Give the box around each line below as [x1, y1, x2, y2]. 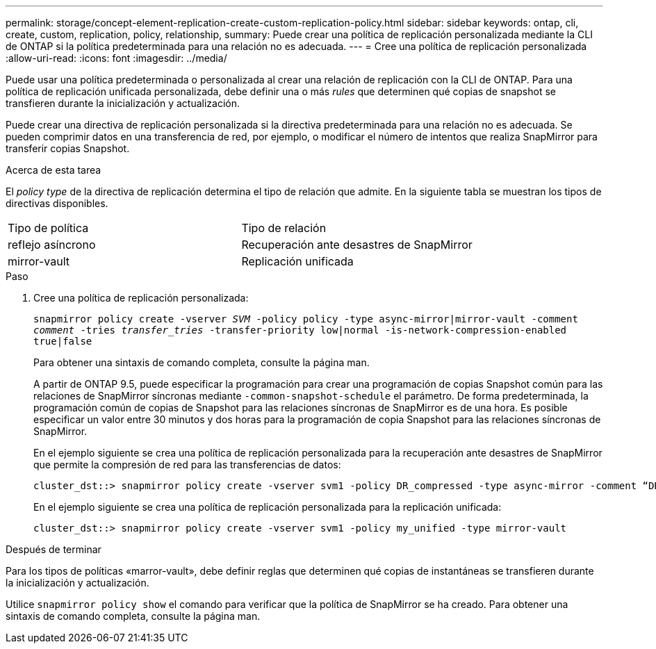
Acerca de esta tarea [6, 164, 101, 176]
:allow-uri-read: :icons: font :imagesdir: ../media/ [6, 52, 227, 64]
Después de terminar [6, 543, 101, 555]
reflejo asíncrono [8, 238, 96, 252]
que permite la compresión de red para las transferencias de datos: [33, 459, 341, 470]
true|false [33, 336, 92, 347]
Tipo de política [8, 221, 89, 235]
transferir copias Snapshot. [6, 142, 130, 154]
